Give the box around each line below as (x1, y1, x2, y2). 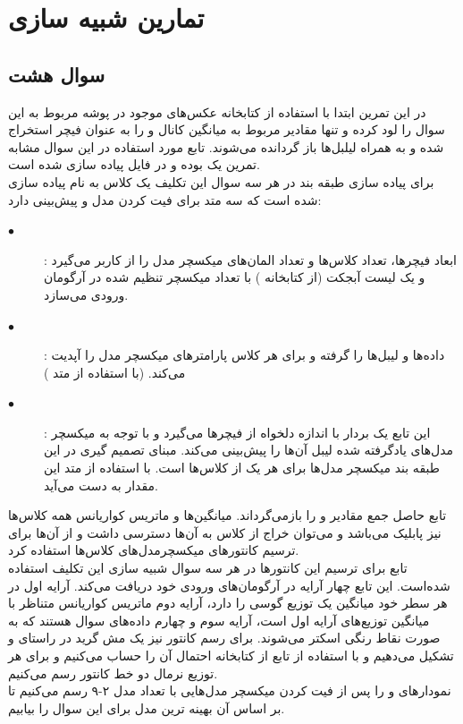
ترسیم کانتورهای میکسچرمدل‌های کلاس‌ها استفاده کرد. (8, 541, 299, 559)
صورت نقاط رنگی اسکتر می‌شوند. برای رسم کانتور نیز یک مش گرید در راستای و (8, 628, 441, 647)
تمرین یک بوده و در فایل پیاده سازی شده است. (8, 155, 260, 174)
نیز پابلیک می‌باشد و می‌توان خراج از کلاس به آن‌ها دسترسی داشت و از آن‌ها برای (8, 523, 442, 541)
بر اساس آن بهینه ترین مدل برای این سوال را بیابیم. (8, 698, 285, 717)
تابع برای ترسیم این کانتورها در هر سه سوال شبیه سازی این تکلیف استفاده (8, 558, 408, 577)
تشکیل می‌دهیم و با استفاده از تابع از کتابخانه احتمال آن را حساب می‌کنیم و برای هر (8, 646, 454, 665)
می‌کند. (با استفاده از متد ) (44, 362, 186, 381)
